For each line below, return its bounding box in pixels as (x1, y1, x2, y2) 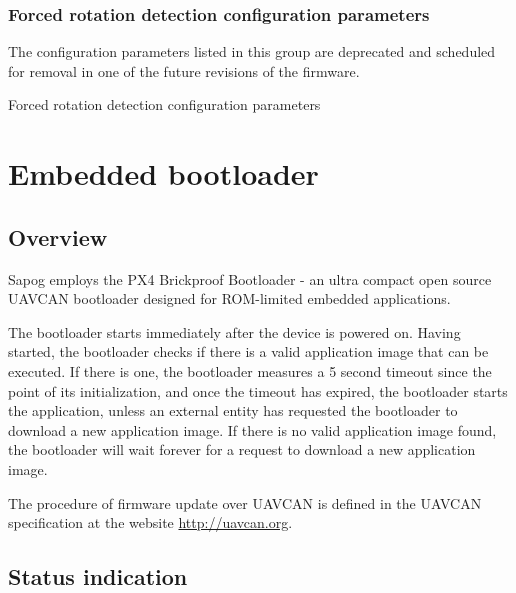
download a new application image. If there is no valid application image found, (8, 419, 497, 440)
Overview (8, 221, 108, 252)
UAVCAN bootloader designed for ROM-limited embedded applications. (8, 288, 451, 309)
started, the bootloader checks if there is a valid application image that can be (8, 341, 489, 362)
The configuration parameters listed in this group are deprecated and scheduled (8, 41, 496, 62)
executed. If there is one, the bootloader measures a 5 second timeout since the (8, 360, 492, 381)
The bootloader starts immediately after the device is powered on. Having (8, 321, 461, 342)
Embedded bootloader (8, 153, 319, 194)
